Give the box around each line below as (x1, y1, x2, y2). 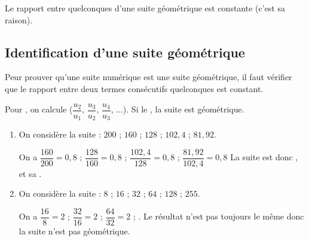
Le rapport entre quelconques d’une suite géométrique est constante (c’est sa (5, 2, 285, 14)
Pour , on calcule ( (5, 103, 73, 115)
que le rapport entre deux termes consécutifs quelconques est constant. (5, 82, 264, 94)
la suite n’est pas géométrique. (19, 225, 130, 237)
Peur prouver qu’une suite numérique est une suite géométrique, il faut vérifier (5, 71, 292, 83)
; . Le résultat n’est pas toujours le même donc (133, 210, 304, 222)
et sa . (19, 167, 42, 179)
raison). (5, 13, 33, 26)
